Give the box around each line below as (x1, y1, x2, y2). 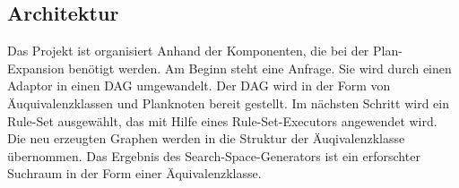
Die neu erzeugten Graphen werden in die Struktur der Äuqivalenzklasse (7, 129, 405, 148)
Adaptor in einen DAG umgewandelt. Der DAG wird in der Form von (7, 76, 391, 95)
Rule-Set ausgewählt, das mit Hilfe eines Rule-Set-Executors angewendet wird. (7, 111, 437, 130)
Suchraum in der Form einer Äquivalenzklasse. (7, 164, 262, 183)
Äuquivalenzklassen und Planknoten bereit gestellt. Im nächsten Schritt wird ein (7, 93, 449, 112)
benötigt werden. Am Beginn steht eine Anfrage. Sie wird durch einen (68, 58, 452, 77)
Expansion (7, 58, 65, 77)
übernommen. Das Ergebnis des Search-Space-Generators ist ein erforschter (7, 146, 420, 165)
